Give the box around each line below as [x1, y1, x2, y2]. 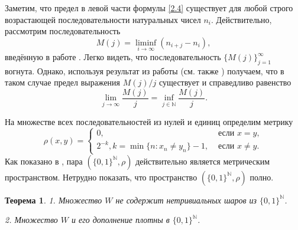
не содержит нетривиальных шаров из [115, 193, 257, 206]
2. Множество [5, 213, 58, 226]
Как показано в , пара [5, 155, 83, 167]
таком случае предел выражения [5, 76, 121, 88]
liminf [135, 38, 157, 47]
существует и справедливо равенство [159, 76, 291, 88]
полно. [250, 170, 274, 183]
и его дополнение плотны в [72, 213, 170, 226]
